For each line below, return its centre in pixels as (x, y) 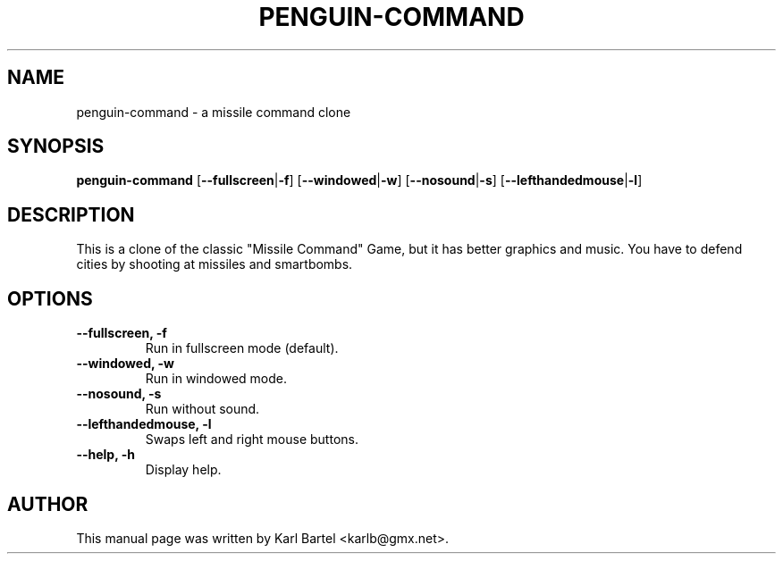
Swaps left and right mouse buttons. (252, 440)
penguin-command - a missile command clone (214, 112)
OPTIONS (50, 298)
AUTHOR (48, 504)
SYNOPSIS (56, 147)
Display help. (183, 470)
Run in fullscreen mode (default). (242, 348)
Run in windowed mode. (216, 379)
